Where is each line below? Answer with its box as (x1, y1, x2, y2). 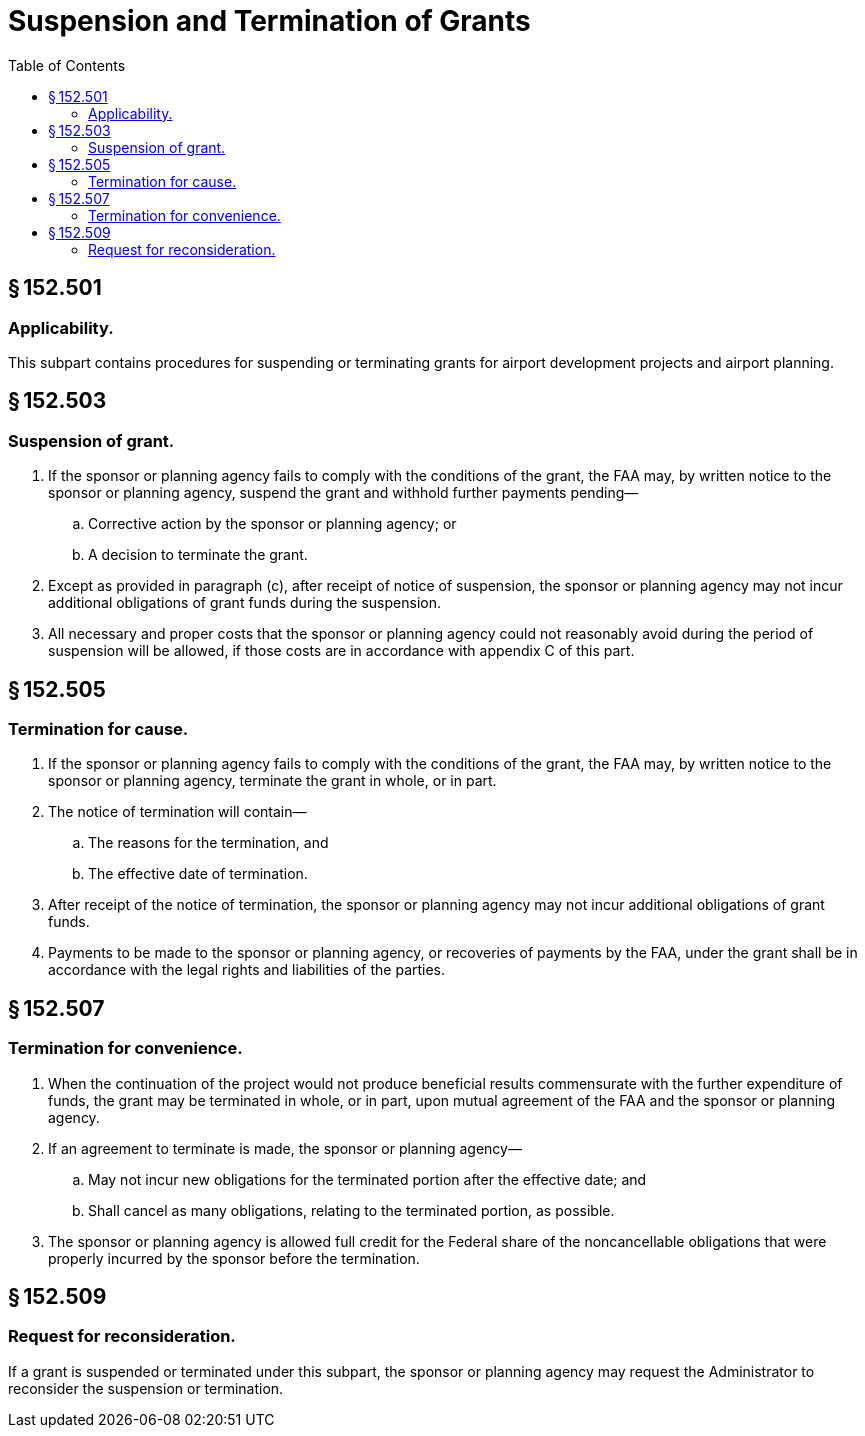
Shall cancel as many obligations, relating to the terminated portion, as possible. (88, 1201, 615, 1219)
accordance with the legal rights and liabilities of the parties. (48, 961, 446, 979)
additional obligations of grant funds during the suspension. (48, 594, 441, 612)
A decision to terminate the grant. (88, 546, 308, 564)
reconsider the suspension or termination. (8, 1379, 284, 1397)
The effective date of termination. (88, 865, 308, 883)
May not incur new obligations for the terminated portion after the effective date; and (88, 1170, 647, 1188)
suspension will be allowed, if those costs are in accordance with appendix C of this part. (48, 642, 635, 660)
